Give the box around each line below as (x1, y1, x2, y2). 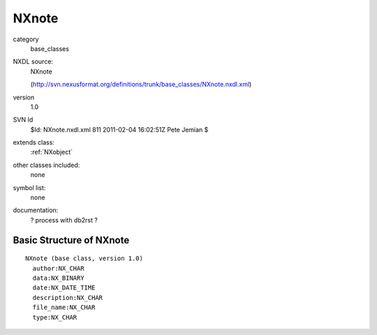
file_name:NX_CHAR (32, 304, 96, 311)
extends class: (13, 138, 55, 147)
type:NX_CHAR (32, 313, 77, 321)
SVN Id (13, 115, 34, 124)
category (13, 35, 39, 43)
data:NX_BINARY (32, 273, 84, 282)
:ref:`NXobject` (30, 148, 73, 157)
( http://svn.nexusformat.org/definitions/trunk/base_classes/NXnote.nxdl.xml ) (30, 80, 252, 89)
